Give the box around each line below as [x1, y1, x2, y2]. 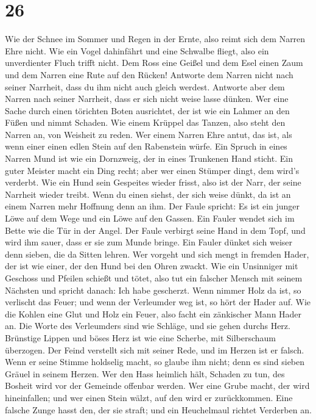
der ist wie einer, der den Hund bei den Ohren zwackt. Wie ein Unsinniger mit [5, 259, 298, 272]
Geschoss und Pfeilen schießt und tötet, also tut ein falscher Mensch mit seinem [5, 272, 303, 284]
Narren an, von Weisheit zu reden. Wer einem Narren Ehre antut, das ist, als [5, 128, 292, 140]
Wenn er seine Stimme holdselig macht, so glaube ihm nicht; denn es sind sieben [5, 355, 305, 368]
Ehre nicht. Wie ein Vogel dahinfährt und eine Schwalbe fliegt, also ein [5, 44, 269, 57]
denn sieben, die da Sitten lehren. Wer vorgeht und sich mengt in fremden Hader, [5, 247, 309, 260]
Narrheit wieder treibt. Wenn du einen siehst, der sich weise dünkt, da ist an [5, 187, 291, 200]
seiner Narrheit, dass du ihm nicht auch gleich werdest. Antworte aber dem [5, 80, 285, 93]
